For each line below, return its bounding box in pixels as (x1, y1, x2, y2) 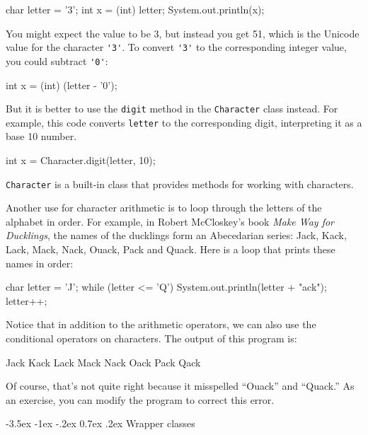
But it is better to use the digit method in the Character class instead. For (6, 101, 338, 116)
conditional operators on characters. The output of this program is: (6, 331, 297, 345)
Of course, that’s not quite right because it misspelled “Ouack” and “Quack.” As (6, 378, 355, 393)
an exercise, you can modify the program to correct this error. (6, 392, 275, 407)
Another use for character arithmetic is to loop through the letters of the (6, 200, 322, 215)
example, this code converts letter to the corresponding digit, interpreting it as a (6, 115, 362, 129)
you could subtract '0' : (6, 53, 108, 68)
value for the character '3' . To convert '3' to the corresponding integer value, (6, 40, 347, 54)
